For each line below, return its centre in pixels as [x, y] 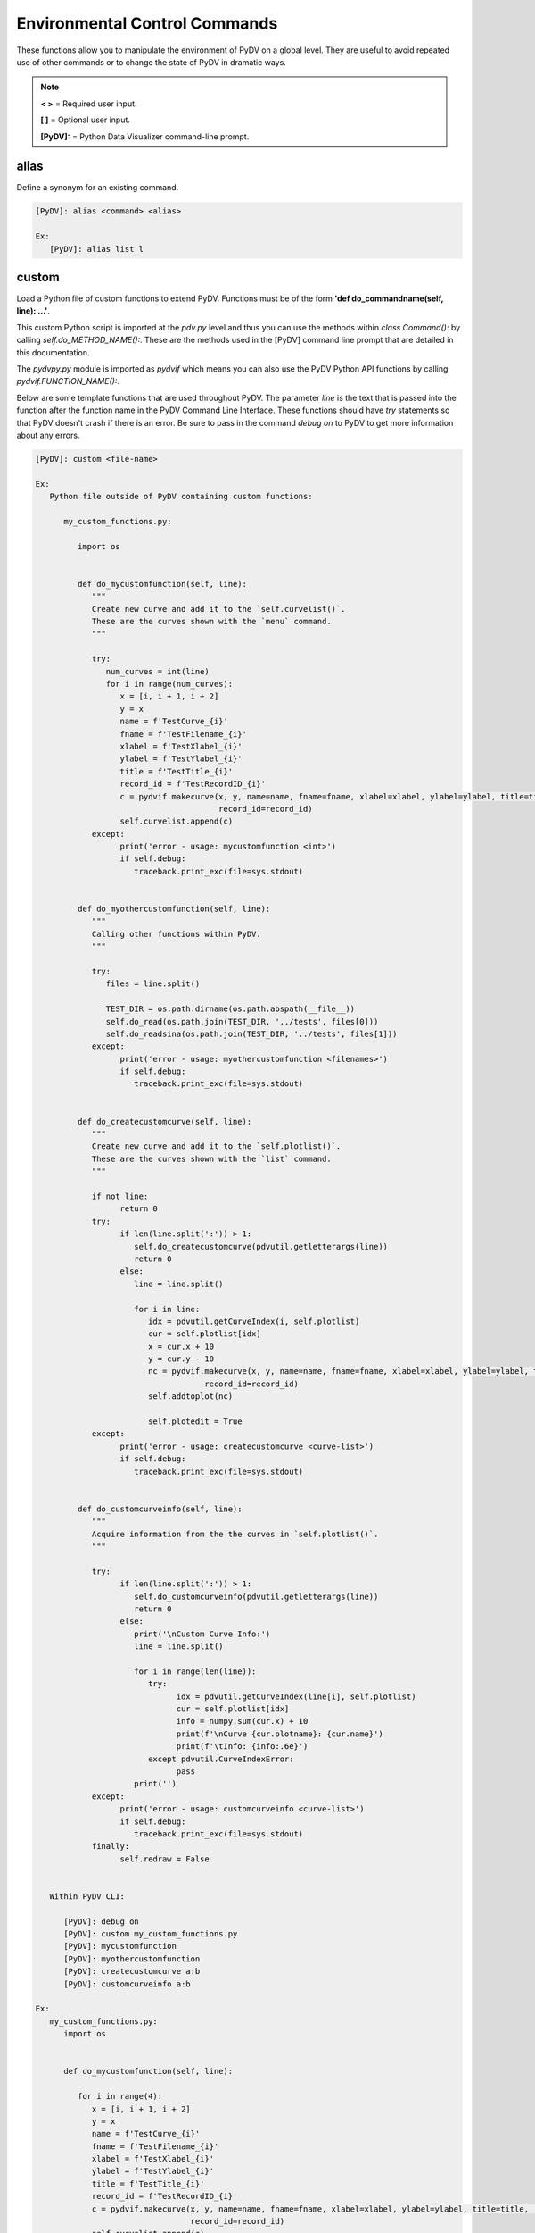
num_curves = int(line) [157, 671]
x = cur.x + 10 [181, 1346]
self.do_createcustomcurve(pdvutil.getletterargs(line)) [261, 1246]
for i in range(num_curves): [169, 684]
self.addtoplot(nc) [190, 1397]
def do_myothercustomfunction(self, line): [174, 909]
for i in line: [167, 1309]
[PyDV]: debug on [102, 1921]
